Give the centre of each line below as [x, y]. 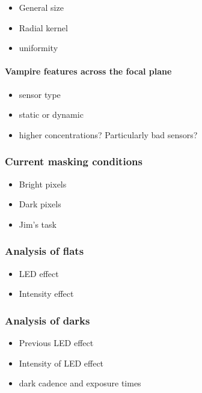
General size [41, 7]
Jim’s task [38, 224]
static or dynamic [51, 114]
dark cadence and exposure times [80, 383]
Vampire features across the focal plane [88, 71]
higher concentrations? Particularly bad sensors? [108, 134]
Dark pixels [40, 204]
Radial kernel [43, 27]
